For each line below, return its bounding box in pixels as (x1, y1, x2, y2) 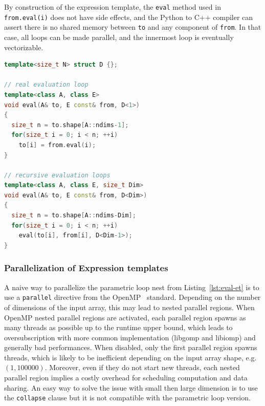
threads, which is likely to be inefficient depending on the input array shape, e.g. (4, 352, 257, 362)
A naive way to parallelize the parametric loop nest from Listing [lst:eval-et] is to (4, 281, 259, 292)
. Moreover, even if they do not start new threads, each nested (45, 362, 240, 373)
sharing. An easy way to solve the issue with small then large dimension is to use (4, 382, 258, 393)
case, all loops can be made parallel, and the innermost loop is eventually (4, 31, 234, 42)
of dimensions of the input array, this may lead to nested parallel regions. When (4, 301, 255, 312)
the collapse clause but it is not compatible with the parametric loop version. (4, 392, 251, 403)
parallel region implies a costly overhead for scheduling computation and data (4, 372, 248, 383)
